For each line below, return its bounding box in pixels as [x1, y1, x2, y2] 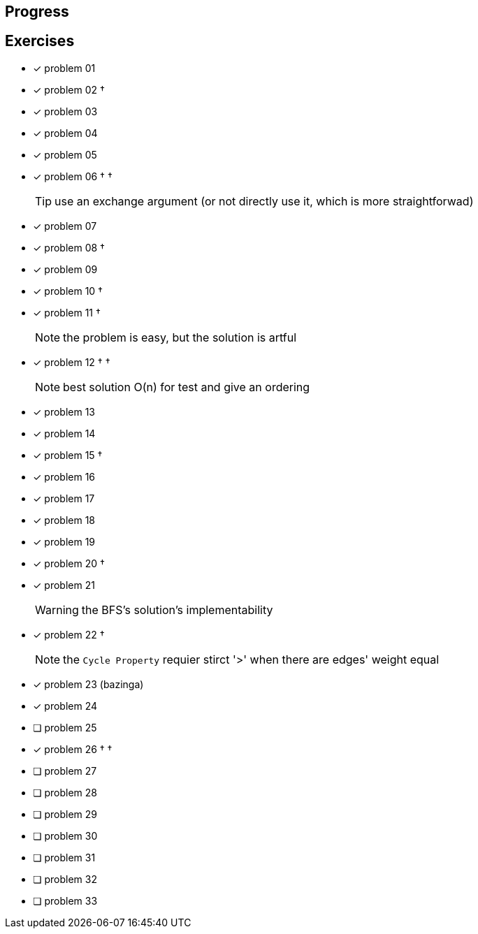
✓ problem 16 [33, 470, 96, 483]
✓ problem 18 [33, 513, 96, 526]
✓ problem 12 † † [33, 356, 110, 368]
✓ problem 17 [33, 492, 95, 504]
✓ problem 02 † [33, 83, 105, 96]
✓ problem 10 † [33, 284, 103, 297]
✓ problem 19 [33, 535, 96, 548]
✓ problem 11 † [33, 306, 101, 319]
